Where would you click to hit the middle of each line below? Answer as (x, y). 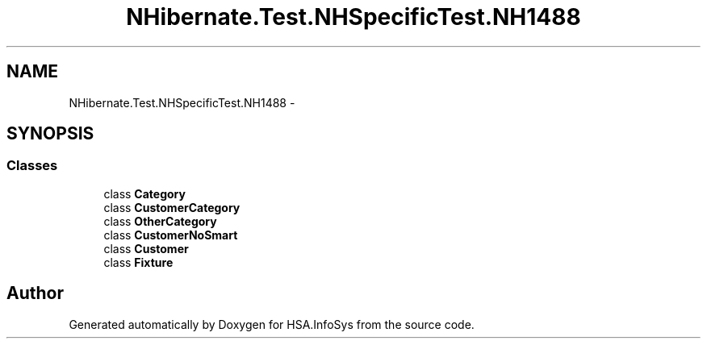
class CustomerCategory (172, 207)
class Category (144, 193)
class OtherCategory (160, 221)
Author (35, 293)
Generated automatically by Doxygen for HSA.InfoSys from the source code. (272, 324)
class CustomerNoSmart (171, 235)
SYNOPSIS (50, 134)
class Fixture (138, 262)
